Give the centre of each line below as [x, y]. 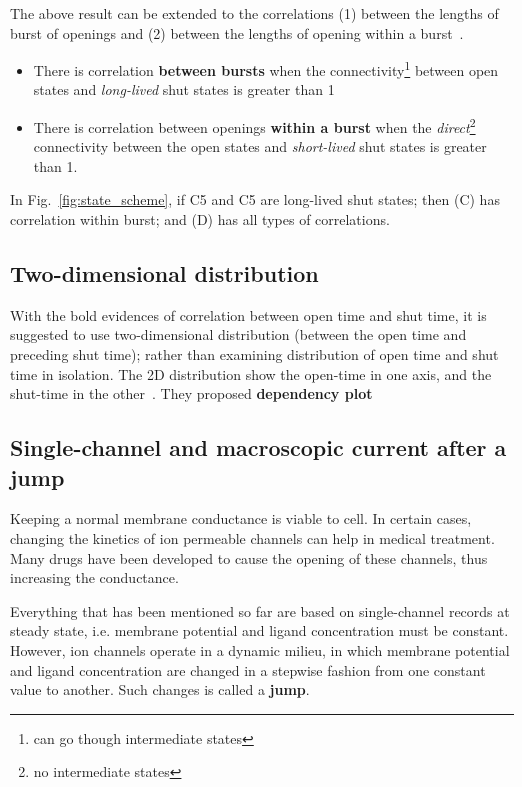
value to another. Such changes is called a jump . [160, 689]
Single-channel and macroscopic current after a [258, 447]
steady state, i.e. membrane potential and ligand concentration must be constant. [259, 630]
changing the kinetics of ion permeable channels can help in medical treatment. [252, 538]
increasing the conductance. [94, 577]
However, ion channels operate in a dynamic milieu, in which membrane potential [260, 649]
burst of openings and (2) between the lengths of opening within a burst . [237, 32]
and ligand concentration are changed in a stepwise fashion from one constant [248, 669]
